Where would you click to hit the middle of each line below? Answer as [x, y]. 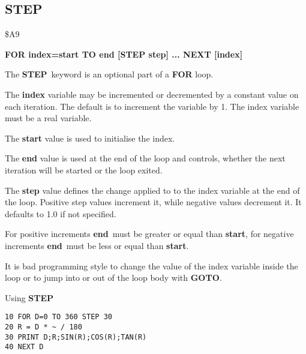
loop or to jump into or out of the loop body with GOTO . [113, 277]
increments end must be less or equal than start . [97, 245]
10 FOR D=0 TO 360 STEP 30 [58, 317]
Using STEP [29, 297]
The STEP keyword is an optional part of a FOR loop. [109, 74]
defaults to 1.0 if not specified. [61, 213]
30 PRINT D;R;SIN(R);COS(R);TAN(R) [76, 337]
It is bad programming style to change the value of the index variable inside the [151, 265]
